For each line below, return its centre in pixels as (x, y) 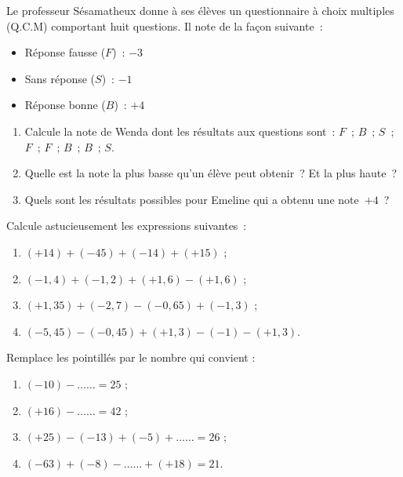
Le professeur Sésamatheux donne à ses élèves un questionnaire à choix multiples (200, 10)
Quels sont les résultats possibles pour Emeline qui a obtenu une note (192, 199)
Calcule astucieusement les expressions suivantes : (127, 226)
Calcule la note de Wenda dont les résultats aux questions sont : (180, 131)
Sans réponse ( (60, 78)
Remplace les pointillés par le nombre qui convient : (131, 357)
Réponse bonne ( (65, 105)
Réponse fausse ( (65, 52)
